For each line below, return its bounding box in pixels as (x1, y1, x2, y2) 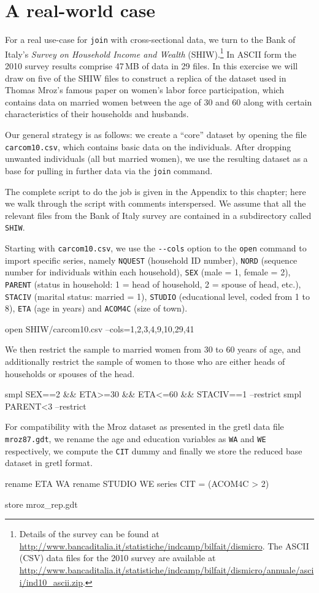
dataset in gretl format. (5, 456, 93, 469)
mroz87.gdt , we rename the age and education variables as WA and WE (5, 432, 266, 445)
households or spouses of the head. (5, 367, 135, 380)
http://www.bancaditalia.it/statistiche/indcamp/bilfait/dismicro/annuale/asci (19, 563, 314, 576)
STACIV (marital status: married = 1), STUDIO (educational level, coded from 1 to (5, 289, 310, 302)
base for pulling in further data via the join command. (5, 164, 213, 177)
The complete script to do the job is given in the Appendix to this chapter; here (5, 185, 306, 197)
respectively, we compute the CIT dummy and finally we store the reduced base (5, 444, 302, 457)
